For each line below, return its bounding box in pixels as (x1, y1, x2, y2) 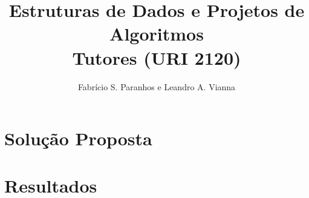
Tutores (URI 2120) (72, 45, 241, 70)
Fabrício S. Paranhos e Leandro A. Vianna (77, 80, 236, 93)
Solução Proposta (4, 126, 152, 151)
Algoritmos (109, 21, 204, 46)
